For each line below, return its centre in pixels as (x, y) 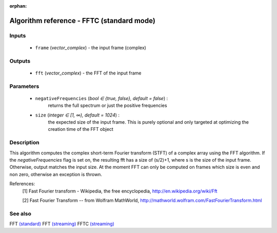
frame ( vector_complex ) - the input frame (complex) (91, 47)
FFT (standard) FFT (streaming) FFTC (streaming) (62, 224)
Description (24, 143)
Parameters (24, 86)
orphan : (18, 6)
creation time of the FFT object (81, 129)
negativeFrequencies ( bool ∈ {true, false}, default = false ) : (102, 98)
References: (22, 184)
